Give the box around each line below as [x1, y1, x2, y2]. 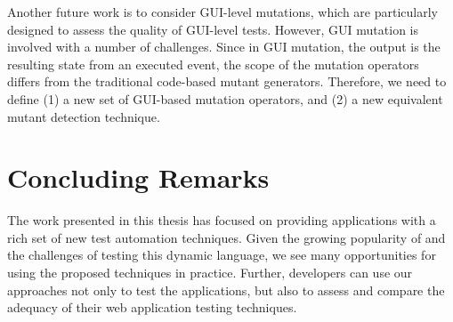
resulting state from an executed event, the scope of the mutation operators [7, 54, 419, 73]
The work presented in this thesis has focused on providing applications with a [7, 211, 436, 229]
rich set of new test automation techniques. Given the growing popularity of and [7, 228, 446, 246]
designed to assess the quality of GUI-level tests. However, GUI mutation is [7, 20, 418, 38]
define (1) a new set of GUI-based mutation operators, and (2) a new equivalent [7, 89, 443, 108]
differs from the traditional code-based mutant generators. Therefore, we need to [7, 72, 447, 91]
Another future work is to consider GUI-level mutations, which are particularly [7, 3, 439, 20]
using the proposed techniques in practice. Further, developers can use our [7, 263, 413, 282]
